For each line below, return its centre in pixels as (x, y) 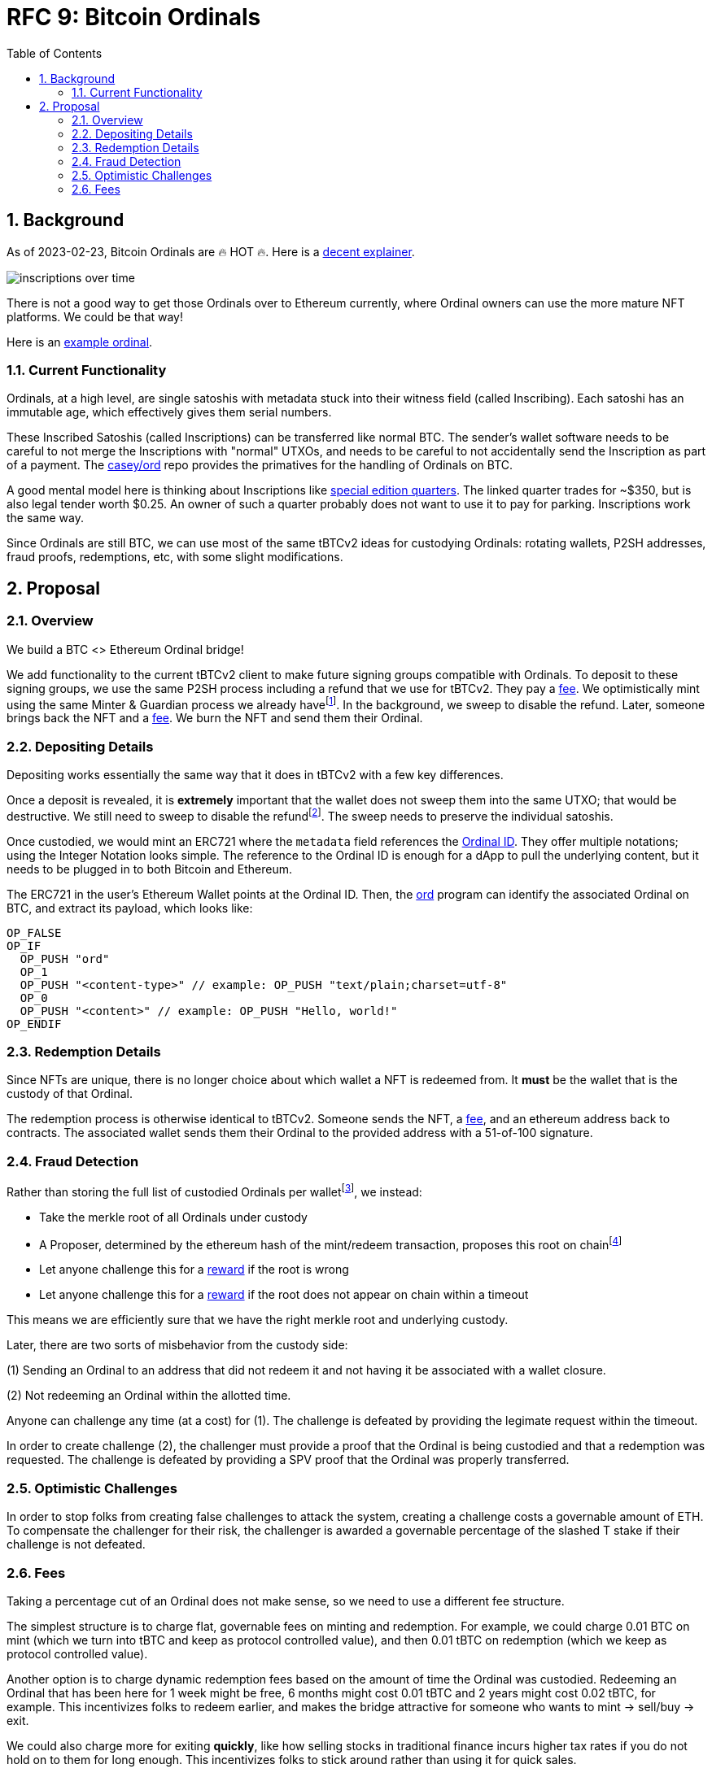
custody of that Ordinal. (70, 1094)
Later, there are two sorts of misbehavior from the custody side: (177, 1345)
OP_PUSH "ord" (65, 958)
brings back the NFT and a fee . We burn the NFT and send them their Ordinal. (215, 718)
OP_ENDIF (34, 1024)
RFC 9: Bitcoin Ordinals (134, 17)
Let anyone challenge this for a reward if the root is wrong (194, 1270)
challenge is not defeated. (76, 1544)
